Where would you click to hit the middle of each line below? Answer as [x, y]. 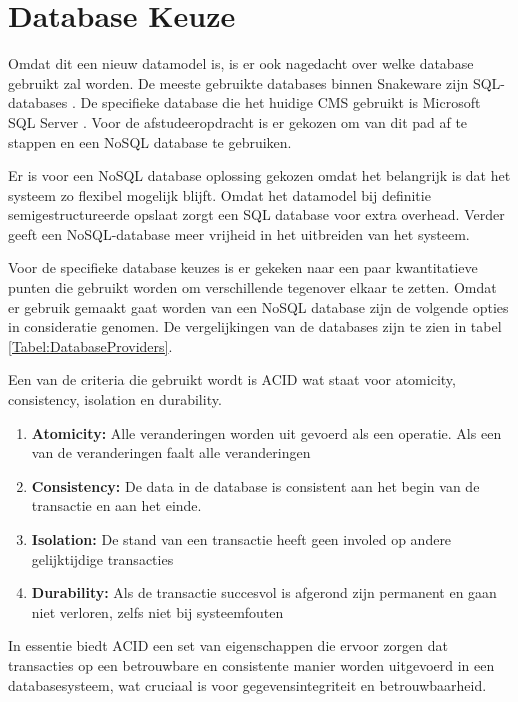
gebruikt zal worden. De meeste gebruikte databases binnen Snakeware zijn [238, 82]
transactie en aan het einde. [116, 505]
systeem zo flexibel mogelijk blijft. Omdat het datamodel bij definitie [219, 194]
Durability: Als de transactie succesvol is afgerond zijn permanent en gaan [264, 592]
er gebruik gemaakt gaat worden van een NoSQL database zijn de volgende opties [258, 306]
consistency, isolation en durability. [115, 399]
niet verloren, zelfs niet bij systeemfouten [157, 611]
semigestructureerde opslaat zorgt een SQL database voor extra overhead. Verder [256, 214]
